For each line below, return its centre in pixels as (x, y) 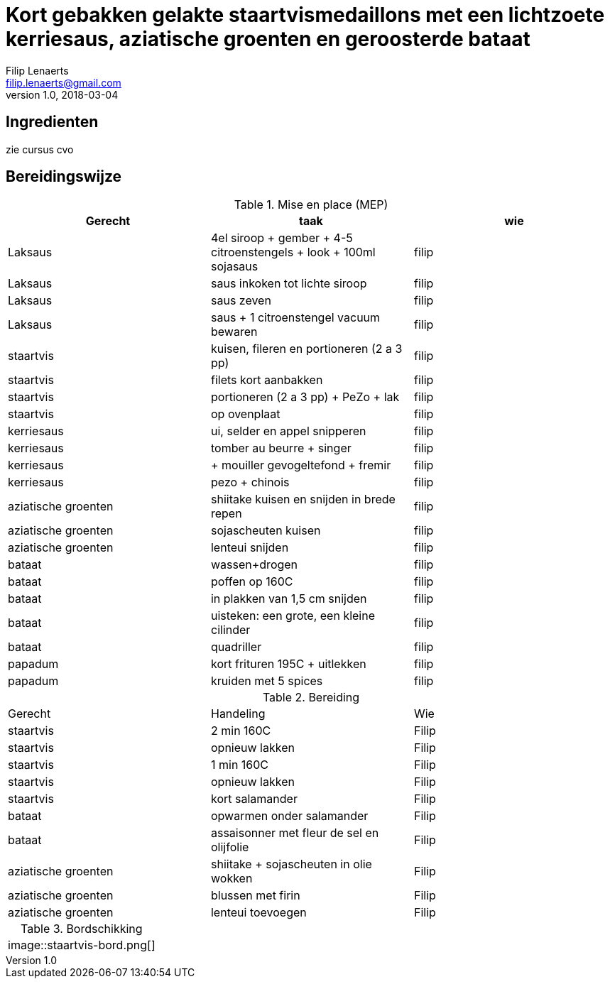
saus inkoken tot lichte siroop (289, 284)
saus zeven (241, 301)
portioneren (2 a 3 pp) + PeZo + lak (305, 397)
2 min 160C (241, 731)
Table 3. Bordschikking (82, 929)
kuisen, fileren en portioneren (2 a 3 (306, 349)
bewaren (234, 332)
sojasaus (234, 267)
